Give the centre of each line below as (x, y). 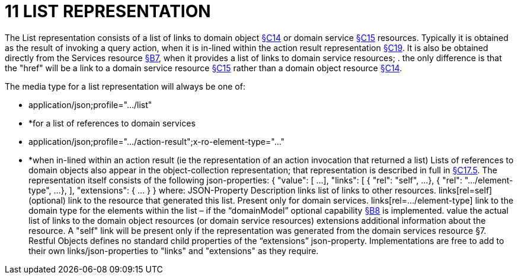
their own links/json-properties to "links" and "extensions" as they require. (174, 251)
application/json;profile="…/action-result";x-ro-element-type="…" (157, 141)
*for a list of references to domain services (112, 123)
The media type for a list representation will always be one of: (125, 86)
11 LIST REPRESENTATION (108, 11)
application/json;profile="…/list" (90, 104)
